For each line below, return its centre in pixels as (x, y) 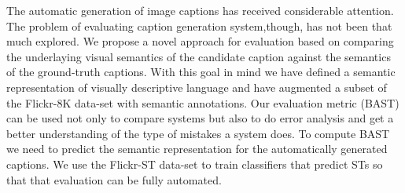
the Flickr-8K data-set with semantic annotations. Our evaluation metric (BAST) (203, 102)
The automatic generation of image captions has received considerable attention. (200, 10)
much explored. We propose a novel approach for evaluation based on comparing (200, 41)
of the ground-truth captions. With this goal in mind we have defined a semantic (201, 72)
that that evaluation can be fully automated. (114, 179)
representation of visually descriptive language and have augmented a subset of (197, 87)
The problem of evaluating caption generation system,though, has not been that (199, 25)
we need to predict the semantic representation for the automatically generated (197, 149)
